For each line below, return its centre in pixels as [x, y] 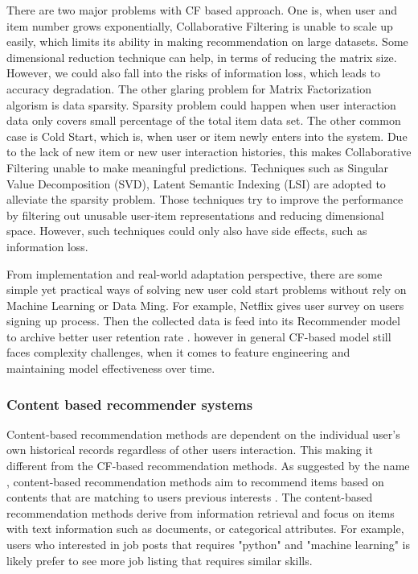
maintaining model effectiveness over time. [111, 368]
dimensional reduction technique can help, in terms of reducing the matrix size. [202, 57]
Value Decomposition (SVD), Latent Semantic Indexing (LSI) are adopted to [196, 183]
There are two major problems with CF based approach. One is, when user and [202, 10]
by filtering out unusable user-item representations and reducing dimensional [195, 215]
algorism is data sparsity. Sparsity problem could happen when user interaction [201, 104]
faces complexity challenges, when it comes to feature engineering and [178, 352]
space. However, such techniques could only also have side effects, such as [187, 231]
